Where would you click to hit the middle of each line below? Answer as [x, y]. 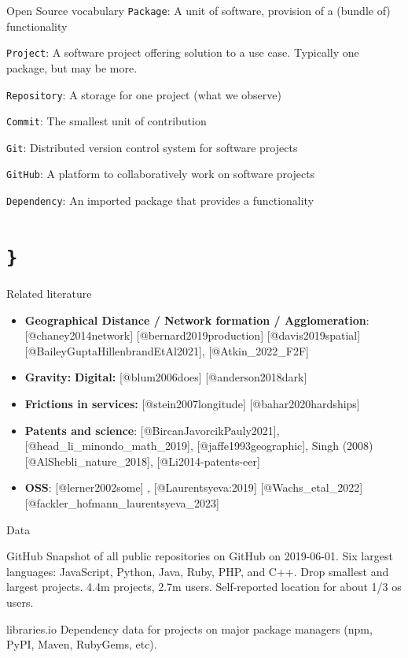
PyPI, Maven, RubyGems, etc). [82, 644]
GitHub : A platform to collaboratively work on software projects [161, 174]
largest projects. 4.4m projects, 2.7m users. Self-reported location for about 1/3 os [204, 587]
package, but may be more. [72, 67]
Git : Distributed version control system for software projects [152, 147]
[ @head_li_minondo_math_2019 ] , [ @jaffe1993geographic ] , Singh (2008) [199, 446]
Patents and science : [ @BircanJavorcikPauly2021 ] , [152, 430]
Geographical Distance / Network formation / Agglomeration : [197, 320]
